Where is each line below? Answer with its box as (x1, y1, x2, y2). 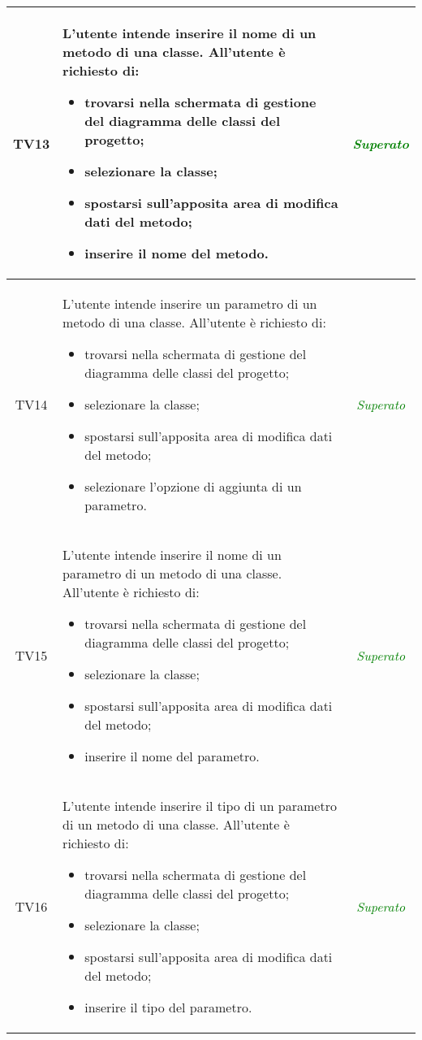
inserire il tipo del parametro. (84, 998, 252, 1016)
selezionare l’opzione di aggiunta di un (84, 477, 302, 496)
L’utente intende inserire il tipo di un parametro (62, 796, 337, 815)
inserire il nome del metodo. (84, 244, 269, 262)
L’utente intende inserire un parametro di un (62, 294, 317, 313)
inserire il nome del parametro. (84, 747, 260, 765)
